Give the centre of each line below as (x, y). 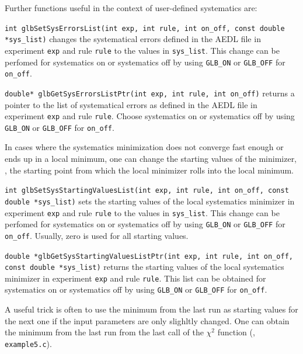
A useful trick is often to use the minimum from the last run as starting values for (151, 309)
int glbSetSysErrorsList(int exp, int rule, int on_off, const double (145, 28)
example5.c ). (28, 343)
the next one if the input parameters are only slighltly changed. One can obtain (147, 320)
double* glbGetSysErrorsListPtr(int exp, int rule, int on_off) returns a (150, 93)
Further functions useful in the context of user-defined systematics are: (131, 8)
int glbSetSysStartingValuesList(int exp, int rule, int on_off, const (147, 191)
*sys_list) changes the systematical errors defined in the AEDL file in (133, 39)
